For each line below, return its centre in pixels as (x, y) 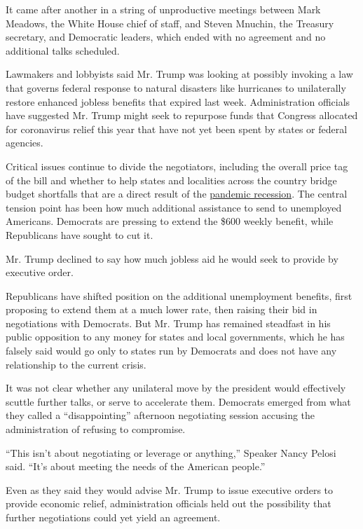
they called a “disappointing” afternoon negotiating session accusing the (160, 415)
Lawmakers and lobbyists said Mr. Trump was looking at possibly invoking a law (179, 74)
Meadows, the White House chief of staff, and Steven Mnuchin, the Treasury (170, 23)
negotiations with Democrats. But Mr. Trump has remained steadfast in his (168, 323)
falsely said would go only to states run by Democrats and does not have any (171, 351)
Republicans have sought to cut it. (80, 234)
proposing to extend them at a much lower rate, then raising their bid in (162, 309)
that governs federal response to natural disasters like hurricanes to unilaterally (176, 87)
